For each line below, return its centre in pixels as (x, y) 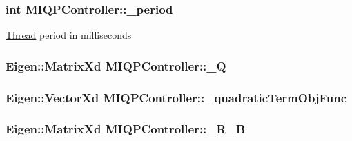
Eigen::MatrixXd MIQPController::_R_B (126, 129)
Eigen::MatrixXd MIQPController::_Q (116, 65)
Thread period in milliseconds (69, 35)
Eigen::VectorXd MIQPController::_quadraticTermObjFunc (176, 97)
